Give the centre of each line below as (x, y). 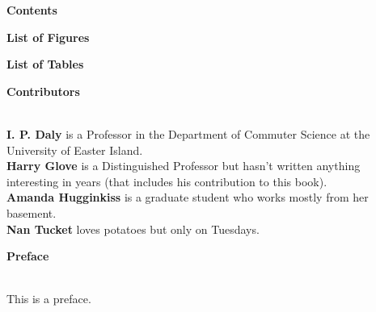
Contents (32, 10)
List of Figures (48, 37)
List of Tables (45, 64)
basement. (32, 212)
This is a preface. (49, 299)
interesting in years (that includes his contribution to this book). (167, 181)
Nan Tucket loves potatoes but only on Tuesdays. (133, 229)
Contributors (43, 91)
